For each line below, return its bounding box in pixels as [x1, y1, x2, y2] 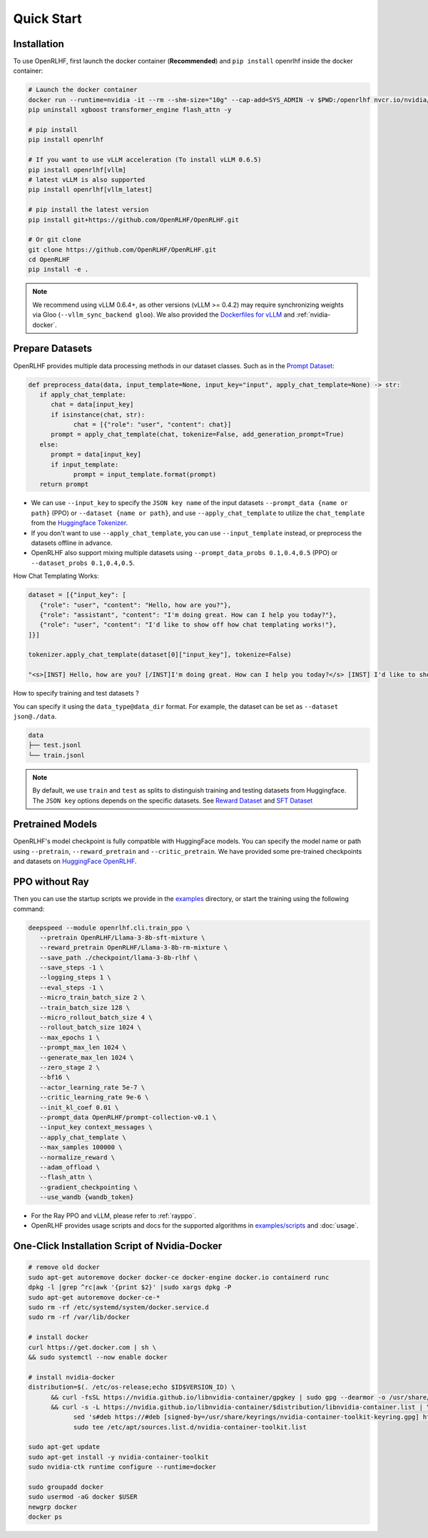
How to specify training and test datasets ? [13, 689, 139, 698]
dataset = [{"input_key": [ [28, 591, 126, 599]
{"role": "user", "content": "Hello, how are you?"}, [39, 601, 232, 609]
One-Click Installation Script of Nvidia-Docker [13, 1240, 223, 1252]
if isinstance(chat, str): [51, 410, 146, 419]
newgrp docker [28, 1502, 78, 1511]
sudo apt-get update [28, 1443, 100, 1451]
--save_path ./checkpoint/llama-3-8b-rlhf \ [39, 953, 198, 962]
